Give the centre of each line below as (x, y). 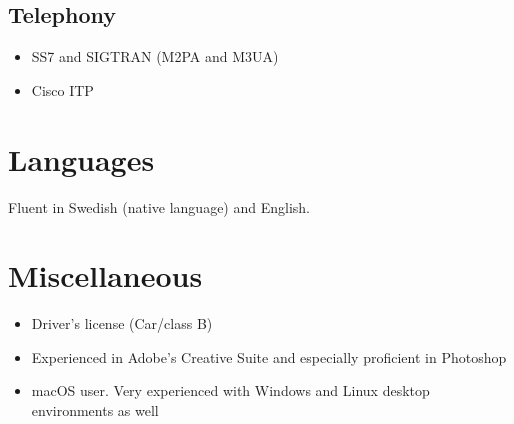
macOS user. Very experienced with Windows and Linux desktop (230, 390)
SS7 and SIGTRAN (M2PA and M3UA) (155, 56)
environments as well (95, 410)
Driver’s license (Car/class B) (122, 323)
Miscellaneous (105, 275)
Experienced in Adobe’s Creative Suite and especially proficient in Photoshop (269, 356)
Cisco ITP (62, 89)
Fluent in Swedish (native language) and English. (159, 206)
